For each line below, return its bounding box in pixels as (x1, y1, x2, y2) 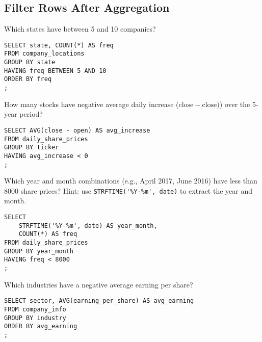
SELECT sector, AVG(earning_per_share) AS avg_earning (4, 297, 194, 305)
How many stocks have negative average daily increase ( (4, 98, 179, 109)
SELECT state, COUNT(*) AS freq (4, 41, 114, 49)
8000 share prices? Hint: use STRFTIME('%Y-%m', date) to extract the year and (4, 185, 253, 196)
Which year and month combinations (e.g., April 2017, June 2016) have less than (4, 175, 257, 186)
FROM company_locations (4, 50, 85, 58)
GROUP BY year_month (4, 247, 74, 255)
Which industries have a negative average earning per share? (4, 279, 193, 290)
